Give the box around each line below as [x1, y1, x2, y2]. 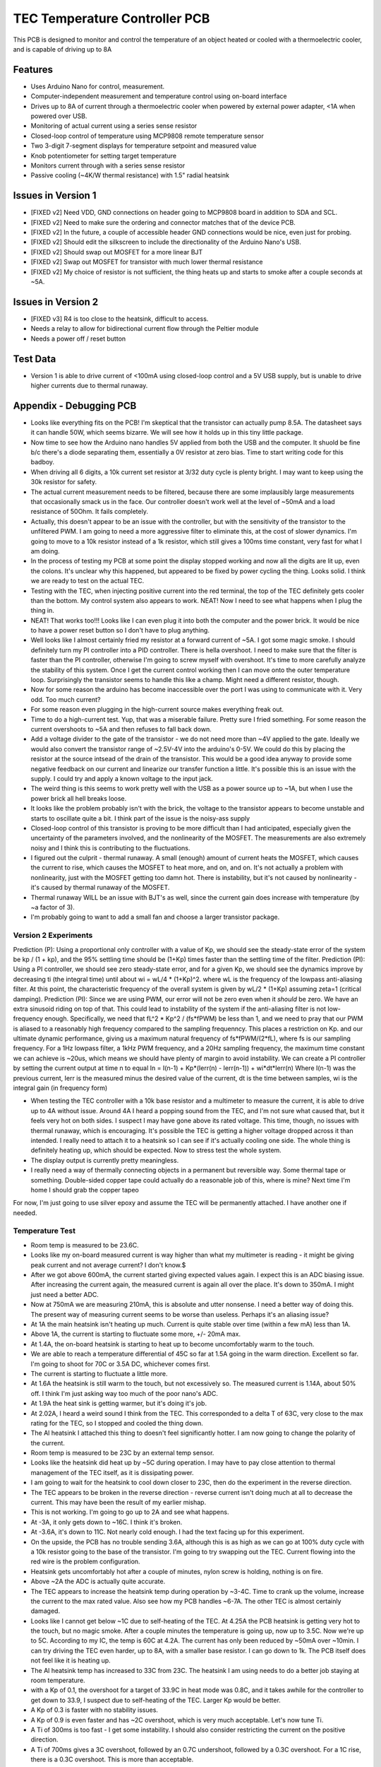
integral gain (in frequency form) [13, 1084, 108, 1092]
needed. [13, 1209, 37, 1217]
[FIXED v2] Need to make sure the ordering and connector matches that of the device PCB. [30, 218, 296, 226]
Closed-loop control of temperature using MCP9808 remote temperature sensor [30, 131, 264, 140]
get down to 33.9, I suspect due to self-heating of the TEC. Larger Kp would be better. [30, 1696, 282, 1704]
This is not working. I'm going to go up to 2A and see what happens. [30, 1508, 229, 1516]
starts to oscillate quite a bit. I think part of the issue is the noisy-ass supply [30, 814, 250, 823]
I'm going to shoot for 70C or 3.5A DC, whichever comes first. [30, 1359, 211, 1368]
